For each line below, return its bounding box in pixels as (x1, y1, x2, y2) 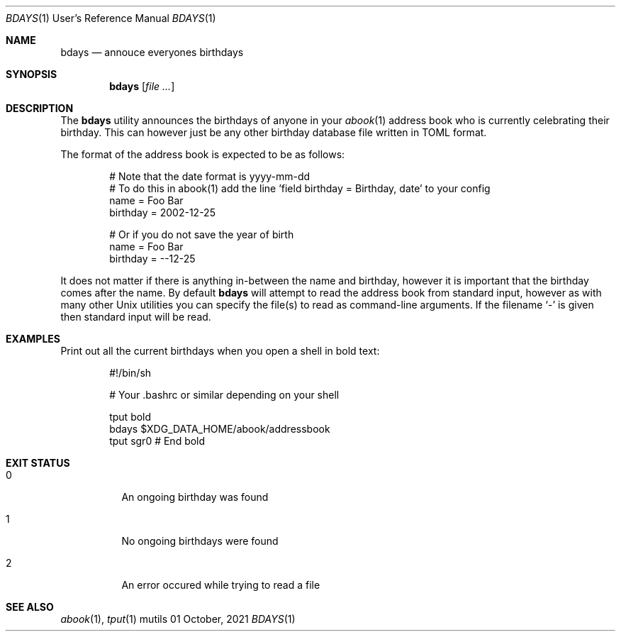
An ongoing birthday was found (121, 491, 269, 503)
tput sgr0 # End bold (109, 435, 206, 447)
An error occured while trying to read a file (121, 579, 320, 591)
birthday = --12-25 (109, 253, 196, 265)
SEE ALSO (6, 601, 54, 613)
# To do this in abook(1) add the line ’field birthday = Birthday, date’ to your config (109, 182, 491, 194)
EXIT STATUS (6, 457, 70, 469)
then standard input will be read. (60, 311, 211, 323)
